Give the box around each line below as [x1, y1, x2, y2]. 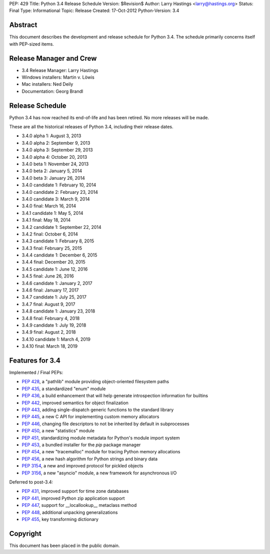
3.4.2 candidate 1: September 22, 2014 [21, 224, 102, 230]
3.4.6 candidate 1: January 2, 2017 [21, 280, 92, 286]
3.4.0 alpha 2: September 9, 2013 [21, 140, 90, 146]
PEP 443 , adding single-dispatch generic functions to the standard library [21, 407, 174, 413]
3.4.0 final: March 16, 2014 [21, 203, 76, 209]
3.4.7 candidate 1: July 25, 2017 [21, 294, 87, 300]
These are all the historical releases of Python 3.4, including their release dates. [9, 124, 173, 130]
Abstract [9, 21, 37, 30]
